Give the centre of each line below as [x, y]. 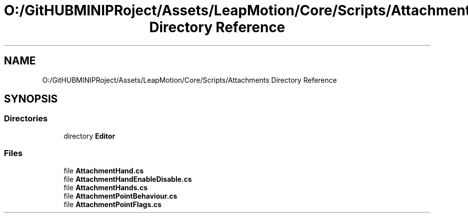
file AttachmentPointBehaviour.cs [120, 196]
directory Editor [89, 136]
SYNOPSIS [31, 99]
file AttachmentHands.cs [106, 187]
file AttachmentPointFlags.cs [113, 204]
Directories [26, 119]
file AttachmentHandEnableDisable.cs [128, 179]
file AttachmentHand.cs [104, 170]
